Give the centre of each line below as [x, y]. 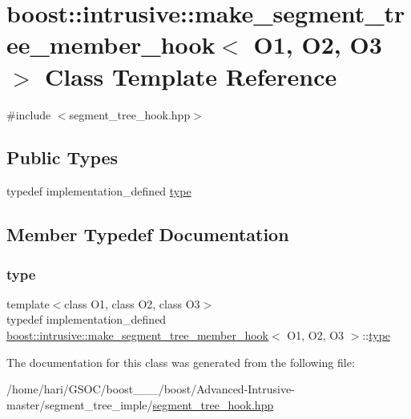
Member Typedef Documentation [148, 234]
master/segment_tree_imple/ [80, 404]
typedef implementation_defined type [99, 191]
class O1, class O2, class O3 [132, 303]
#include [29, 114]
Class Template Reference [191, 76]
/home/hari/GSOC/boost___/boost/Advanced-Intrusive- [151, 389]
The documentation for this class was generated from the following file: [181, 362]
